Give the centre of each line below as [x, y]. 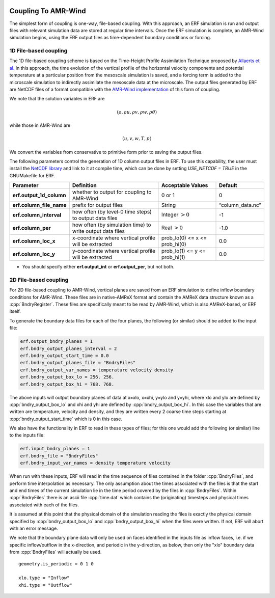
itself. [15, 311]
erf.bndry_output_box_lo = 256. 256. [67, 377]
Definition [84, 185]
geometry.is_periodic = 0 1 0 [56, 564]
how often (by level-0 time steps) [112, 212]
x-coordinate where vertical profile [114, 238]
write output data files [98, 231]
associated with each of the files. [44, 505]
